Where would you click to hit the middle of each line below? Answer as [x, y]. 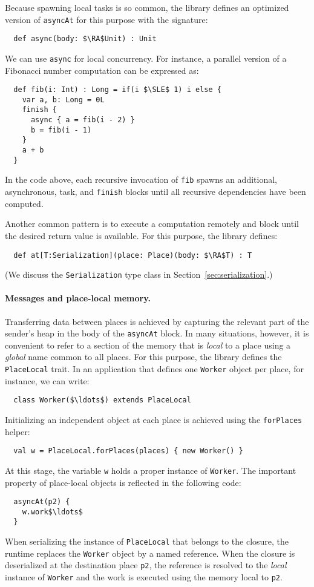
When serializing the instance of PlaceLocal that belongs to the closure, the [147, 541]
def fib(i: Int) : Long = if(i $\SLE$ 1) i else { [117, 90]
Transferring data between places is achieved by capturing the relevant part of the [157, 321]
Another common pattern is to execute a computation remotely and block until [152, 224]
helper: [18, 431]
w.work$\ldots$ [52, 512]
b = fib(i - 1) [61, 130]
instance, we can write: [47, 380]
